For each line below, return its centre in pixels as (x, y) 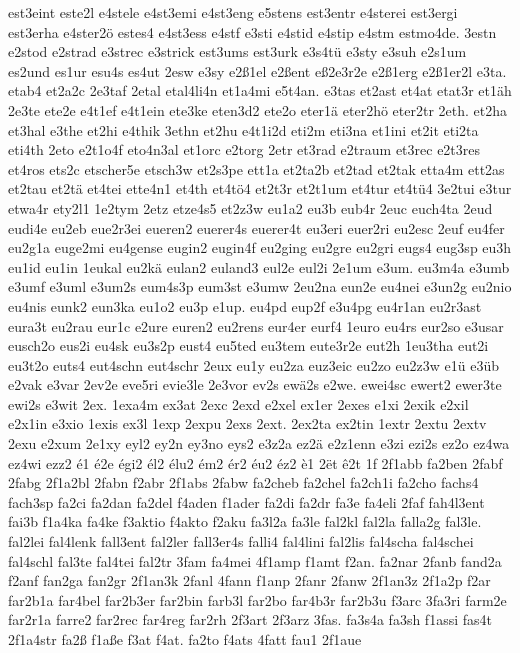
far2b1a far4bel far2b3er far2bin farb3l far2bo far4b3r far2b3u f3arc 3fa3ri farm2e (257, 599)
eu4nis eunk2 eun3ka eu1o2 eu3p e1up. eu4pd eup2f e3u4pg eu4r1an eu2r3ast (245, 305)
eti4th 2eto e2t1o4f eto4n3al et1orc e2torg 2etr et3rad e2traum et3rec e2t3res (244, 149)
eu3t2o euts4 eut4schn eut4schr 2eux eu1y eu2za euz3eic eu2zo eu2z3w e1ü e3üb (253, 364)
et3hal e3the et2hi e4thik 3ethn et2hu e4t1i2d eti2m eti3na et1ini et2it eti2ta (243, 129)
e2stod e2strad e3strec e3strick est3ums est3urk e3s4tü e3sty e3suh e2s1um (237, 51)
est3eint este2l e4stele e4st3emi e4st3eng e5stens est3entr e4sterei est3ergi (233, 12)
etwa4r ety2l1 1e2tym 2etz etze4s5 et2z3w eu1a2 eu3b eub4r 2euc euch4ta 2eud (250, 207)
